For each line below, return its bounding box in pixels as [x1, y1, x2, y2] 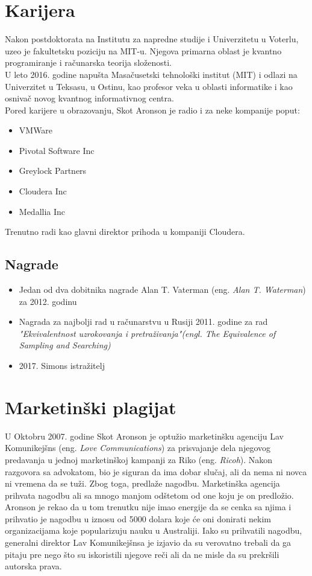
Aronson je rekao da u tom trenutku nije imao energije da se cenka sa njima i [5, 501, 292, 513]
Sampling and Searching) [19, 339, 111, 351]
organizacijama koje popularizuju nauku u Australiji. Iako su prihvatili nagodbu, [5, 524, 302, 537]
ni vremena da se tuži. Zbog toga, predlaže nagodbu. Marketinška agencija [5, 477, 280, 490]
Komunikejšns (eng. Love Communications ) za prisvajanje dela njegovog [5, 441, 271, 454]
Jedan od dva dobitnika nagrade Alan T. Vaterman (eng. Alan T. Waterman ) [19, 283, 306, 296]
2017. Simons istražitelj [19, 359, 105, 372]
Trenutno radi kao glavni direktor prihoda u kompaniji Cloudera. [5, 225, 245, 238]
